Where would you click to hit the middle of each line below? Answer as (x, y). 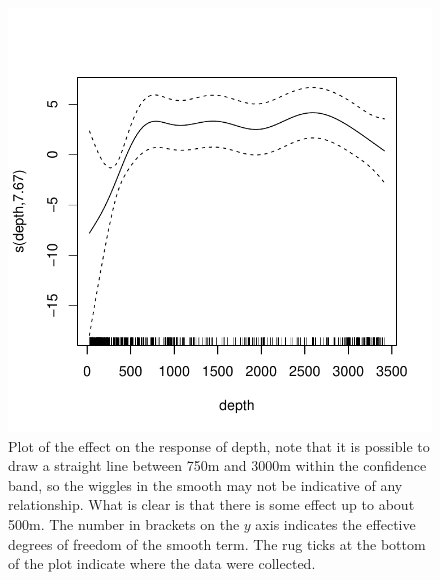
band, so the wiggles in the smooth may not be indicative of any (205, 484)
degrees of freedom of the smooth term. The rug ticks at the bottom (217, 543)
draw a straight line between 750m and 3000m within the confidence (217, 465)
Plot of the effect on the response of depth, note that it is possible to (219, 445)
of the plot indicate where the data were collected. (162, 563)
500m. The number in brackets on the (124, 523)
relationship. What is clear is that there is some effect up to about (211, 504)
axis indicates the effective (335, 523)
